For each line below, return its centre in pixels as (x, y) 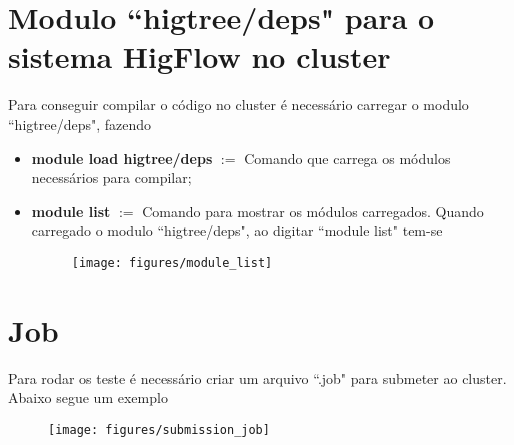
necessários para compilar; (111, 177)
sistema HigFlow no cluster (199, 56)
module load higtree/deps (122, 157)
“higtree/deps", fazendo (80, 123)
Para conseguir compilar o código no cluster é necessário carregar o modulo (238, 104)
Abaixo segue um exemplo (88, 397)
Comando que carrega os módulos (347, 157)
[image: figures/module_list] (172, 262)
